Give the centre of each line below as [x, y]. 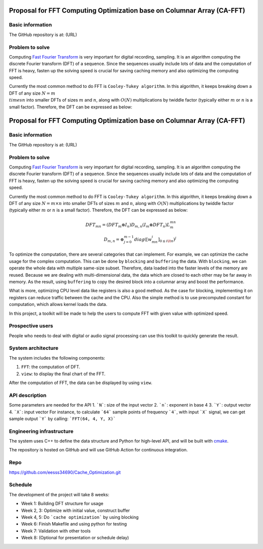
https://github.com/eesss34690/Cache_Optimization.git [65, 472]
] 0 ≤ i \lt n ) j [167, 240]
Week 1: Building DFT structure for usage [62, 504]
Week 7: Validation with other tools [56, 531]
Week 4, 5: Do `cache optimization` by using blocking [80, 517]
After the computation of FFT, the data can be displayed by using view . [81, 383]
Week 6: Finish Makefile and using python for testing [74, 524]
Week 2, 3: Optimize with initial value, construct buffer [75, 510]
